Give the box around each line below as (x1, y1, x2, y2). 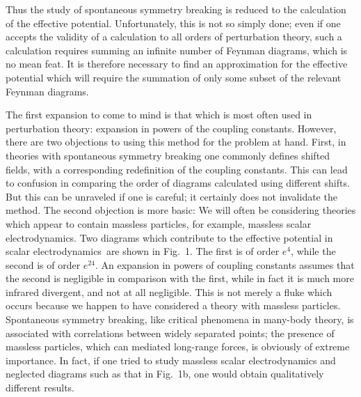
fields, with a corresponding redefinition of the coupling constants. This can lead (6, 162, 348, 176)
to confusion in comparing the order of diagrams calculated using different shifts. (6, 176, 350, 190)
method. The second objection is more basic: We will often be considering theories (6, 203, 356, 217)
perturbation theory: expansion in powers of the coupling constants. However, (6, 120, 337, 135)
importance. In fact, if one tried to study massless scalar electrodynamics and (6, 352, 336, 367)
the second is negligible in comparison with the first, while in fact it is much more (6, 271, 354, 286)
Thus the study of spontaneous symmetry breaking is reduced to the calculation (6, 2, 346, 16)
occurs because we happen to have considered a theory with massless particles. (6, 298, 341, 313)
